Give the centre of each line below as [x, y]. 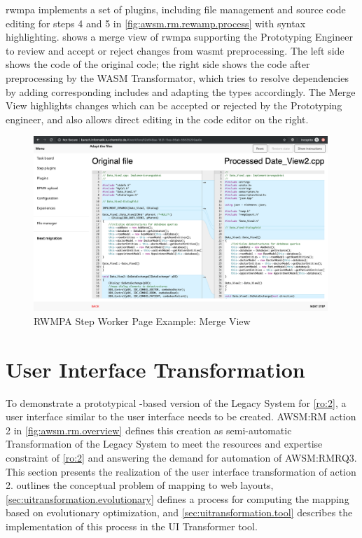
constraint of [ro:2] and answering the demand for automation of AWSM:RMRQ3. [181, 458]
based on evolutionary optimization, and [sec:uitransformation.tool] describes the [179, 512]
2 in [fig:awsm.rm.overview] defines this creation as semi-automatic [149, 430]
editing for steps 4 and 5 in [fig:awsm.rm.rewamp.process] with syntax [156, 23]
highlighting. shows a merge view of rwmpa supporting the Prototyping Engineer [179, 37]
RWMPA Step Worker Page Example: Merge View [142, 320]
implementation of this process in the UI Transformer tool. [132, 526]
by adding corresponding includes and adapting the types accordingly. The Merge [181, 91]
